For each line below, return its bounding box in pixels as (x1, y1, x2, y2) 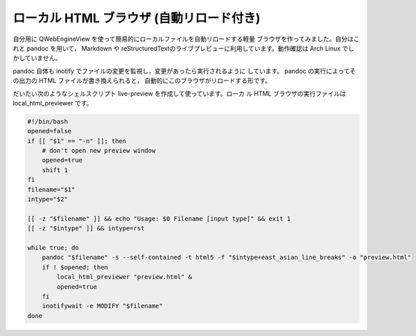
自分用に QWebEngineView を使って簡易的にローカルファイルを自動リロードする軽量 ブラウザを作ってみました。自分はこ (12, 35, 360, 43)
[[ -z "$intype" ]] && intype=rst (27, 224, 145, 233)
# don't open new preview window (42, 146, 156, 155)
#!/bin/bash (27, 117, 69, 125)
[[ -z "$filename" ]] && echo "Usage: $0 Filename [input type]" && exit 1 (27, 215, 291, 222)
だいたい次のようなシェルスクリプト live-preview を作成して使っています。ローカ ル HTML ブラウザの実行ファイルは (12, 89, 347, 97)
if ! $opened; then (42, 263, 109, 271)
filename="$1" (27, 185, 76, 194)
